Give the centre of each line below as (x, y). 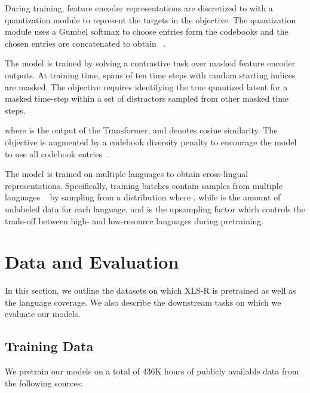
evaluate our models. (43, 314)
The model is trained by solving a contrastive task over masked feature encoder (150, 63)
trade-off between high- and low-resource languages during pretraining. (134, 220)
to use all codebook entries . (57, 153)
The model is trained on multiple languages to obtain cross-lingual (127, 174)
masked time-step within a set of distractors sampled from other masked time (147, 98)
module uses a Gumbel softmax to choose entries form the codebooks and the (147, 31)
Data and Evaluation (92, 262)
